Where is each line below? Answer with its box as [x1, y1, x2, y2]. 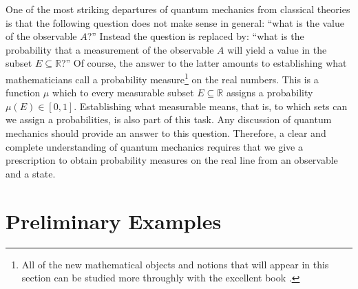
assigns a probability [226, 85, 313, 100]
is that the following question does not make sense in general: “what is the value [6, 15, 345, 30]
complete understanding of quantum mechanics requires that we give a [6, 139, 303, 153]
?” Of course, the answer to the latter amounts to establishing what [61, 56, 347, 70]
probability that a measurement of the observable [6, 42, 214, 56]
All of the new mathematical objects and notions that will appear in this [21, 257, 329, 271]
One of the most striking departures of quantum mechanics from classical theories [6, 2, 350, 16]
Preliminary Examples [6, 206, 222, 235]
